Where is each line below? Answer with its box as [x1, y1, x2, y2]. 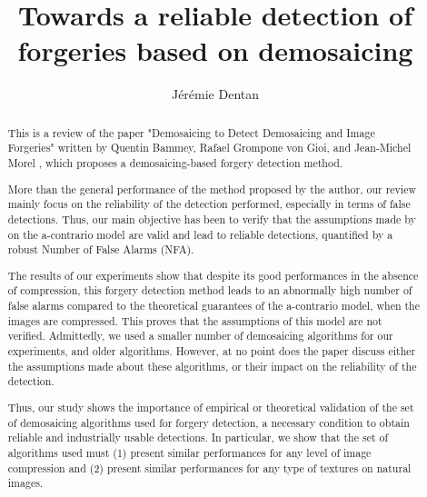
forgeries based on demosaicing [17, 32, 413, 69]
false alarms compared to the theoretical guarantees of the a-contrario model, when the [7, 298, 420, 313]
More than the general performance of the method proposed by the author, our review [7, 181, 417, 196]
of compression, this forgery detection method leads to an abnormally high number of [7, 283, 412, 298]
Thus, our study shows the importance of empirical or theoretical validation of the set [7, 399, 414, 414]
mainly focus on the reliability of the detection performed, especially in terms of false [7, 196, 411, 212]
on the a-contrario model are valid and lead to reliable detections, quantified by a [7, 226, 393, 242]
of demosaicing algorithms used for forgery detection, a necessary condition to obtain [7, 414, 410, 430]
